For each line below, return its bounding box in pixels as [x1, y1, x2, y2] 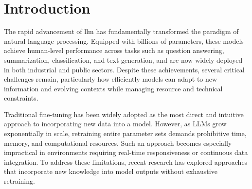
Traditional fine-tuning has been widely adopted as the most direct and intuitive [4, 109, 244, 119]
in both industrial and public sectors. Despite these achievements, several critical [4, 64, 245, 74]
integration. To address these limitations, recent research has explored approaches [4, 156, 248, 167]
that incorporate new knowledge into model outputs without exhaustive [4, 166, 217, 176]
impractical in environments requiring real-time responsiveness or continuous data [4, 147, 248, 157]
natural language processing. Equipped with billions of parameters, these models [4, 35, 244, 46]
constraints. [4, 93, 38, 103]
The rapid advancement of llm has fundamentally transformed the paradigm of [4, 26, 239, 36]
